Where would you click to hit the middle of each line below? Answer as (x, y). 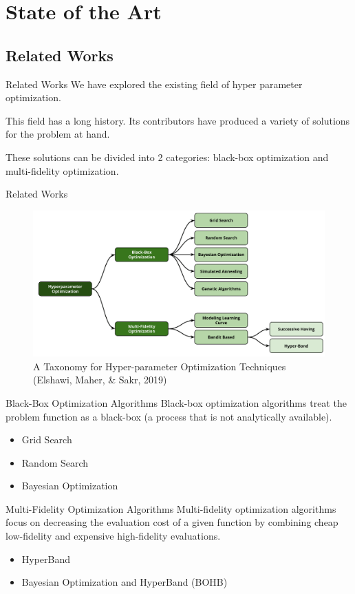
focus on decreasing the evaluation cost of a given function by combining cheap (172, 522)
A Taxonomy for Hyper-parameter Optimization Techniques (160, 366)
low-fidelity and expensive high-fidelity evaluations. (113, 536)
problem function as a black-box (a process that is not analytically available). (169, 416)
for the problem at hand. (58, 134)
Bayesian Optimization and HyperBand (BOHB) (125, 582)
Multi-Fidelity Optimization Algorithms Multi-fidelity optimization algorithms (171, 508)
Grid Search (47, 439)
